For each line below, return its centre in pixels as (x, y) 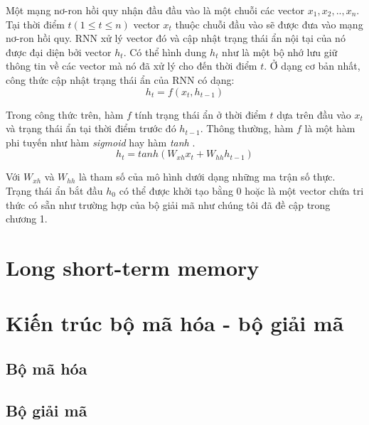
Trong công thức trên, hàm (65, 114)
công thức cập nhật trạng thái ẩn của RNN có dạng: (120, 79)
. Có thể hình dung (165, 52)
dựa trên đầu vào (314, 114)
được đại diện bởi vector (59, 52)
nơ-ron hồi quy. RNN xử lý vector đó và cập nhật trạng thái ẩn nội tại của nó (176, 38)
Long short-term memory (133, 267)
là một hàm (330, 128)
